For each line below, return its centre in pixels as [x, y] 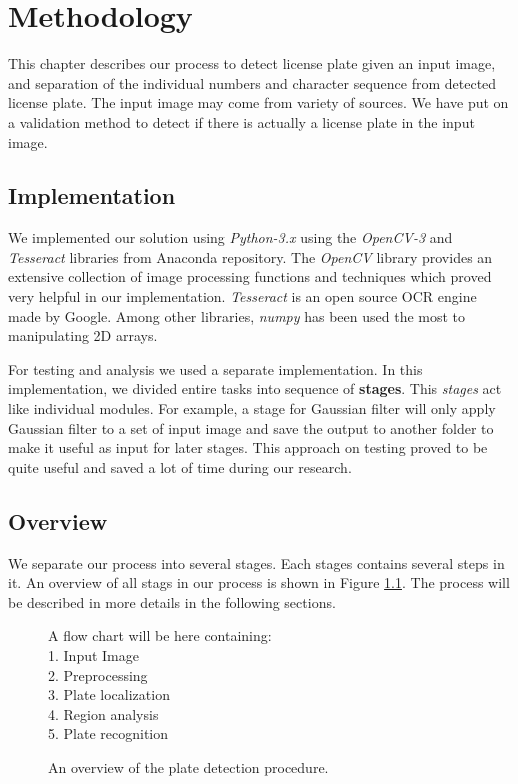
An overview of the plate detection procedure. [188, 766]
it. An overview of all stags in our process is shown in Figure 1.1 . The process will [259, 582]
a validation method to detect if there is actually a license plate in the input [241, 121]
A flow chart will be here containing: [160, 635]
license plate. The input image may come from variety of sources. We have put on [258, 102]
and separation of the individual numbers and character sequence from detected [252, 82]
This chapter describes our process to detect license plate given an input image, [252, 63]
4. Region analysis [103, 713]
